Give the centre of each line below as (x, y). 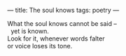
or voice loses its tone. (40, 46)
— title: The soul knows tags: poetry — (63, 10)
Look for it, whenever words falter (56, 38)
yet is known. (29, 31)
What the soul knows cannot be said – (62, 23)
